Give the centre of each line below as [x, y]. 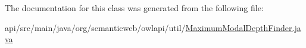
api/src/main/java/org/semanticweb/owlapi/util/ [95, 27]
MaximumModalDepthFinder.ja [243, 27]
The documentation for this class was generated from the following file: [134, 8]
